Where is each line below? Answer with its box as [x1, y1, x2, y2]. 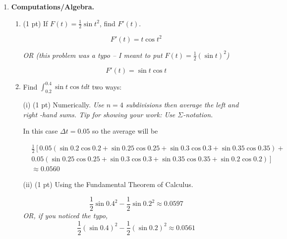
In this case [23, 126, 58, 136]
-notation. [183, 109, 213, 119]
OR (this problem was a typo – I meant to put [23, 49, 163, 60]
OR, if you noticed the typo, [23, 210, 108, 220]
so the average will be [92, 126, 158, 136]
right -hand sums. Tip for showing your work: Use [23, 109, 175, 119]
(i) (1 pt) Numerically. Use [23, 99, 104, 110]
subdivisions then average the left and [125, 99, 239, 110]
